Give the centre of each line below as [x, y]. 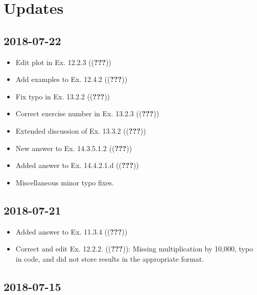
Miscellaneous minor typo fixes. [65, 182]
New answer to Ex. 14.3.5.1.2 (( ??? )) [74, 148]
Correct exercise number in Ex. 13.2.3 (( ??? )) [87, 113]
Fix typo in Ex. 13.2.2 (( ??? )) [63, 96]
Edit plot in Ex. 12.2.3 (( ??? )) [63, 62]
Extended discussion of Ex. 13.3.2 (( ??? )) [81, 130]
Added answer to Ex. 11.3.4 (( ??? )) [72, 231]
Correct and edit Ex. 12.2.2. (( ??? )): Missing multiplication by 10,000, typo [134, 249]
